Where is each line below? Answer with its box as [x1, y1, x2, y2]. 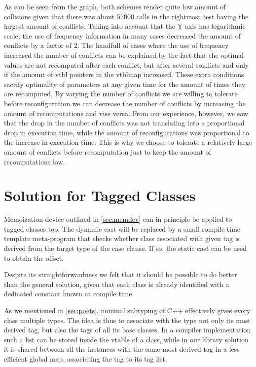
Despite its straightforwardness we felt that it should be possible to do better [4, 269, 237, 280]
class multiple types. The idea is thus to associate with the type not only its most [4, 315, 251, 325]
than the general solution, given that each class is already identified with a [4, 279, 229, 289]
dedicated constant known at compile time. [4, 288, 134, 299]
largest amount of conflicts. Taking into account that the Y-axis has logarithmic [4, 21, 246, 31]
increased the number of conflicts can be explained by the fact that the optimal [4, 49, 244, 60]
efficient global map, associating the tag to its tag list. [4, 353, 167, 364]
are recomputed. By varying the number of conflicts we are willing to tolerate [4, 88, 238, 99]
